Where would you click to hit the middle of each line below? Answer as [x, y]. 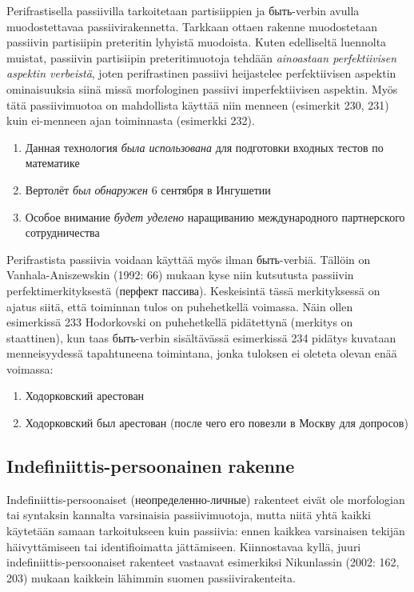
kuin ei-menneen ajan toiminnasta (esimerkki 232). [131, 120]
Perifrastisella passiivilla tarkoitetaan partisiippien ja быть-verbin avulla [183, 10]
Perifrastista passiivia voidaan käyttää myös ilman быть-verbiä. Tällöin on [189, 259]
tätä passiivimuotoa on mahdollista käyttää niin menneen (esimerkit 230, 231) [198, 104]
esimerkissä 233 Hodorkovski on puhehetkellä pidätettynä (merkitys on [180, 322]
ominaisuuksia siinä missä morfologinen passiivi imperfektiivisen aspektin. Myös [202, 88]
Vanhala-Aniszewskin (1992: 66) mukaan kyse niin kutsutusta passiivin [180, 275]
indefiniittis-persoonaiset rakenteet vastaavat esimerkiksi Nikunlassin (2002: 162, [203, 562]
